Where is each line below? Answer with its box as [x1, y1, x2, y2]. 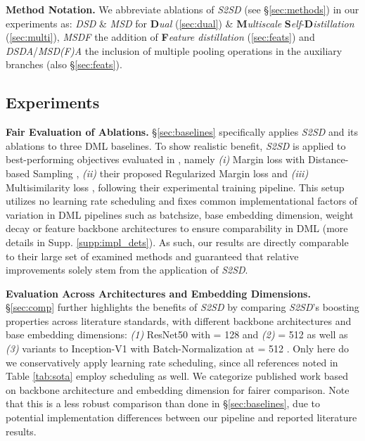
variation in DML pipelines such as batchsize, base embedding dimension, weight [6, 207, 354, 222]
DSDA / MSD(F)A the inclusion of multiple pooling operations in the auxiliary [6, 43, 342, 58]
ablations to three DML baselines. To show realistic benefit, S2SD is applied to [6, 138, 346, 153]
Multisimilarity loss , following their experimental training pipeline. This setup [6, 179, 345, 194]
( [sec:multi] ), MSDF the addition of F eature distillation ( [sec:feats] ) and [6, 30, 315, 44]
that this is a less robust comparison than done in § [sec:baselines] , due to [6, 396, 320, 411]
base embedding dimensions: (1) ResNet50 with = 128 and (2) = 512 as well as [6, 327, 348, 342]
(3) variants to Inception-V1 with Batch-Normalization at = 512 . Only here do [6, 341, 349, 356]
